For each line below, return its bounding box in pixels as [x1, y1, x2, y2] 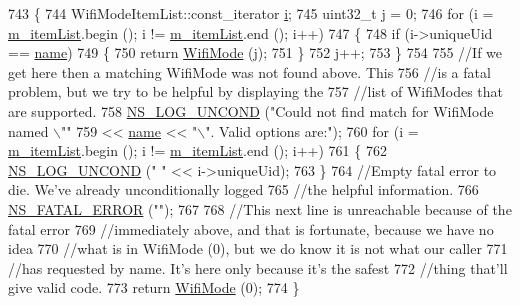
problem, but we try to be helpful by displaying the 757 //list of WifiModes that [8, 81, 504, 102]
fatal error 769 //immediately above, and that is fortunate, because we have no [8, 218, 494, 239]
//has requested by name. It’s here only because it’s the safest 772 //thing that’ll [8, 257, 508, 278]
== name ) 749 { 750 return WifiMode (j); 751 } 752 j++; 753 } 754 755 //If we [8, 42, 503, 63]
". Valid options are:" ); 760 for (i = [205, 120, 419, 141]
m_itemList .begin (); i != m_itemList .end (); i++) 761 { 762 [8, 140, 387, 161]
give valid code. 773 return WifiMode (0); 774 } [8, 277, 300, 298]
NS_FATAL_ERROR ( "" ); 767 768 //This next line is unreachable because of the [8, 198, 512, 219]
